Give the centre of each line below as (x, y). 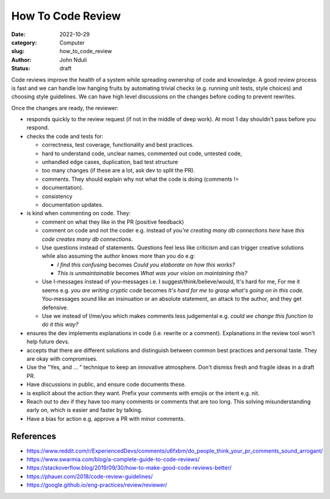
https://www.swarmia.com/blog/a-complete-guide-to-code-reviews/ (113, 459)
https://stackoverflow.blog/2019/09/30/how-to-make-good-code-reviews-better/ (129, 468)
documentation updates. (73, 204)
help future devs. (48, 342)
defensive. (55, 307)
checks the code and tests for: (65, 136)
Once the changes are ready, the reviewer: (65, 108)
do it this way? (60, 325)
